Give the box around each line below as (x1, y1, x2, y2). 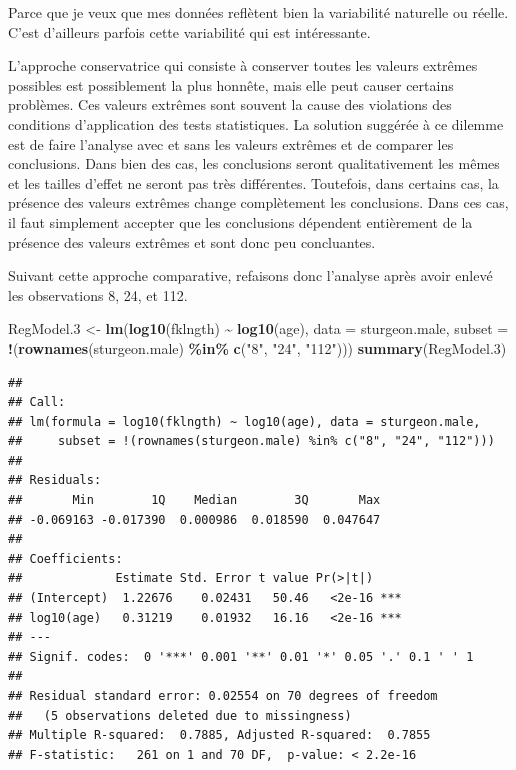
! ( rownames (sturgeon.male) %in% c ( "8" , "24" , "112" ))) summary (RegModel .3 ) (8, 337, 507, 358)
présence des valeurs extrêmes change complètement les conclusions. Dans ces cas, (8, 192, 509, 213)
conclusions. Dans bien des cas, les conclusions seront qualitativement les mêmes (8, 153, 500, 174)
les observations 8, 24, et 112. (8, 284, 188, 305)
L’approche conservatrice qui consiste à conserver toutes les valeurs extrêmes (8, 55, 478, 76)
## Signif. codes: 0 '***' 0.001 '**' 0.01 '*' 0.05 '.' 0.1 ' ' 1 (8, 649, 474, 664)
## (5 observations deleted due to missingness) (8, 708, 352, 723)
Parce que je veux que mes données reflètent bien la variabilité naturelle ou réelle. (8, 2, 509, 22)
